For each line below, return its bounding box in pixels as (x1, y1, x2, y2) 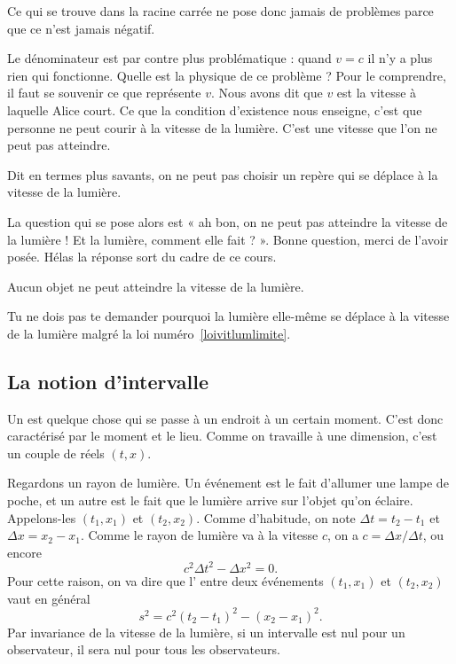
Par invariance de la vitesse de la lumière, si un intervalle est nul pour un (7, 622, 405, 641)
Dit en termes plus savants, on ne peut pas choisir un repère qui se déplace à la (7, 165, 438, 184)
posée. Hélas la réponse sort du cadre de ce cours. (7, 247, 277, 266)
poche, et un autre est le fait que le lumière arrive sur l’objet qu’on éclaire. (7, 491, 413, 510)
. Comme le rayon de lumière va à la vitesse (80, 526, 318, 544)
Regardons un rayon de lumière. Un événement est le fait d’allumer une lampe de (7, 473, 449, 492)
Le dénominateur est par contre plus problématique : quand (7, 49, 332, 67)
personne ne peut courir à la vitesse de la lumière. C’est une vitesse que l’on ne (7, 118, 437, 137)
